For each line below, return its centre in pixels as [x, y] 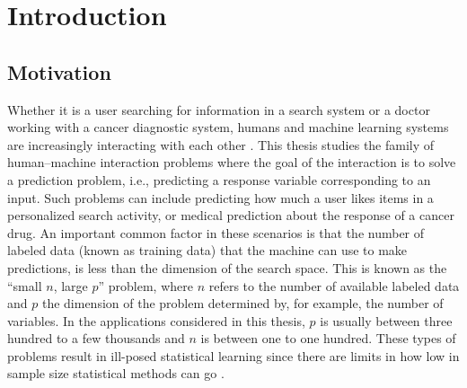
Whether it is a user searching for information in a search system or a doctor [219, 109]
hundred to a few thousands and [96, 338]
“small [25, 285]
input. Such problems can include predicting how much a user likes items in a [220, 197]
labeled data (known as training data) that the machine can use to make [207, 250]
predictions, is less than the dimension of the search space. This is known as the [227, 267]
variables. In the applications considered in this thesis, [156, 320]
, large [70, 285]
